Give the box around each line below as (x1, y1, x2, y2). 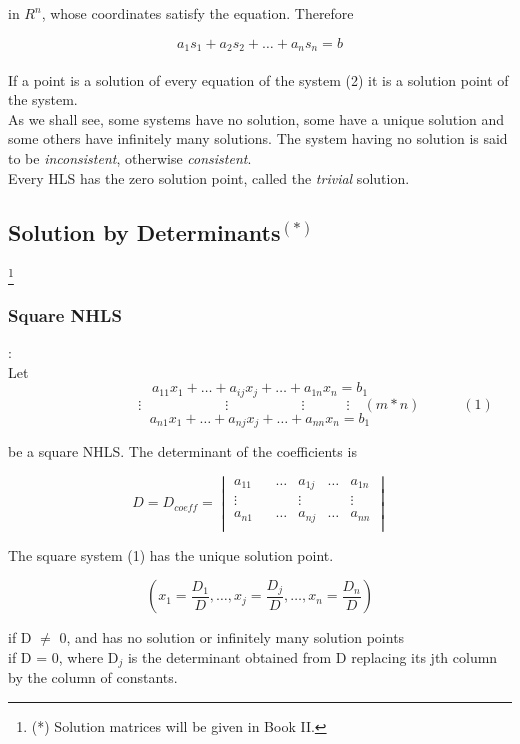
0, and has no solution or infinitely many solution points (59, 627, 405, 648)
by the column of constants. (8, 667, 178, 688)
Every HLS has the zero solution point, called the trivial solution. (8, 167, 410, 188)
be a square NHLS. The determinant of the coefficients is (8, 441, 357, 462)
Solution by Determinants (8, 216, 281, 247)
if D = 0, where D (8, 647, 119, 668)
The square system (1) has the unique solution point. (8, 544, 334, 565)
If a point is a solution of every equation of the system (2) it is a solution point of (8, 69, 509, 90)
